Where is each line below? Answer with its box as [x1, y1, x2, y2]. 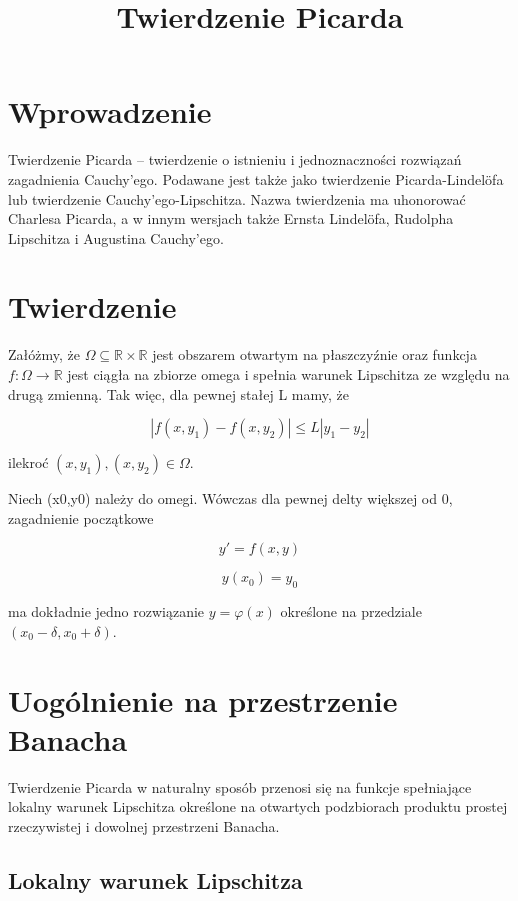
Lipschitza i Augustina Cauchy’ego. [8, 227, 224, 248]
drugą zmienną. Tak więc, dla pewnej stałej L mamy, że [8, 383, 349, 404]
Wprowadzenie [8, 91, 212, 132]
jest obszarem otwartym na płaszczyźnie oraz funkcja [152, 344, 477, 365]
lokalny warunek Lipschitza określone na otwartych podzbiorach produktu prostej [8, 796, 508, 817]
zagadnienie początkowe [8, 507, 154, 528]
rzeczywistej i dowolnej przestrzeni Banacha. [8, 815, 280, 836]
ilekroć [8, 452, 49, 473]
